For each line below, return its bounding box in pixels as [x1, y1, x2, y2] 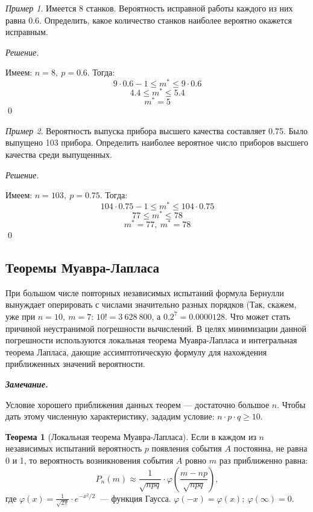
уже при [5, 309, 36, 322]
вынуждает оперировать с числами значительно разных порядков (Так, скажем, [5, 298, 297, 311]
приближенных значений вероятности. [5, 357, 145, 370]
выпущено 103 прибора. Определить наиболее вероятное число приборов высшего [5, 136, 308, 149]
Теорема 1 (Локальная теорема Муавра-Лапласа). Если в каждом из [5, 430, 256, 442]
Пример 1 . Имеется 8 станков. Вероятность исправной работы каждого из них [5, 2, 293, 14]
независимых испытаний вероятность [5, 442, 142, 455]
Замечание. [5, 377, 48, 390]
